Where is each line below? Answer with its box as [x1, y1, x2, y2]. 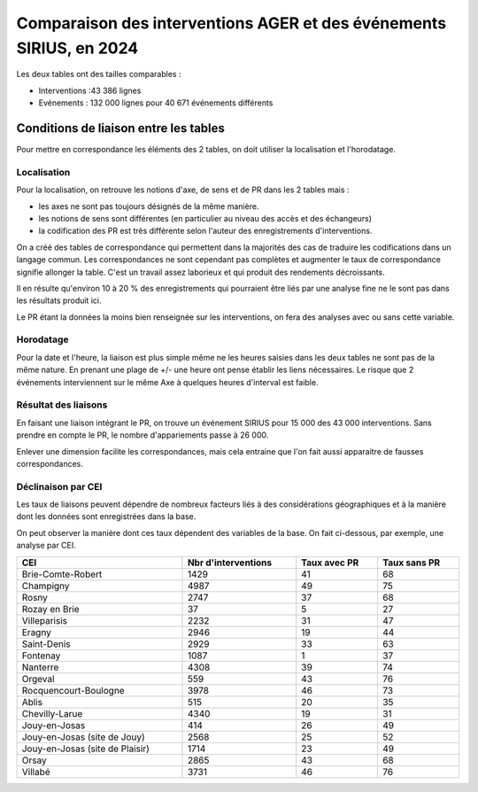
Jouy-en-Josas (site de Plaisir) [21, 742, 150, 755]
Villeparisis [21, 614, 68, 626]
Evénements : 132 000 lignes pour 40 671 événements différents [38, 97, 274, 108]
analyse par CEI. [16, 540, 77, 551]
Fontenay [21, 649, 61, 662]
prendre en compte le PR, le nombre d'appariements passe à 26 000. [16, 430, 269, 440]
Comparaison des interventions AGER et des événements [16, 13, 447, 33]
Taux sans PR [382, 556, 441, 569]
